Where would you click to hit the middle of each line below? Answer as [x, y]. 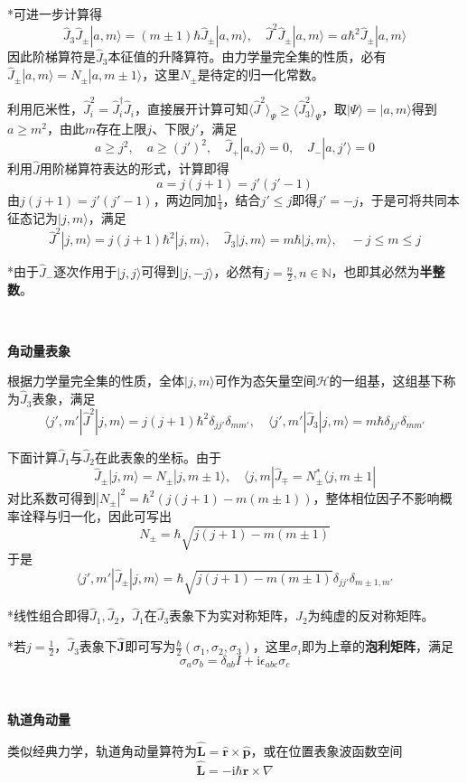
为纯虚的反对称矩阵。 [371, 615]
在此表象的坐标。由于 [158, 457]
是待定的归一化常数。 [261, 75]
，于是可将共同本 [409, 200]
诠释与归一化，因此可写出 [95, 515]
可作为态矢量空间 [265, 381]
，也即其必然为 [375, 271]
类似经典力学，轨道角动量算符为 [102, 750]
